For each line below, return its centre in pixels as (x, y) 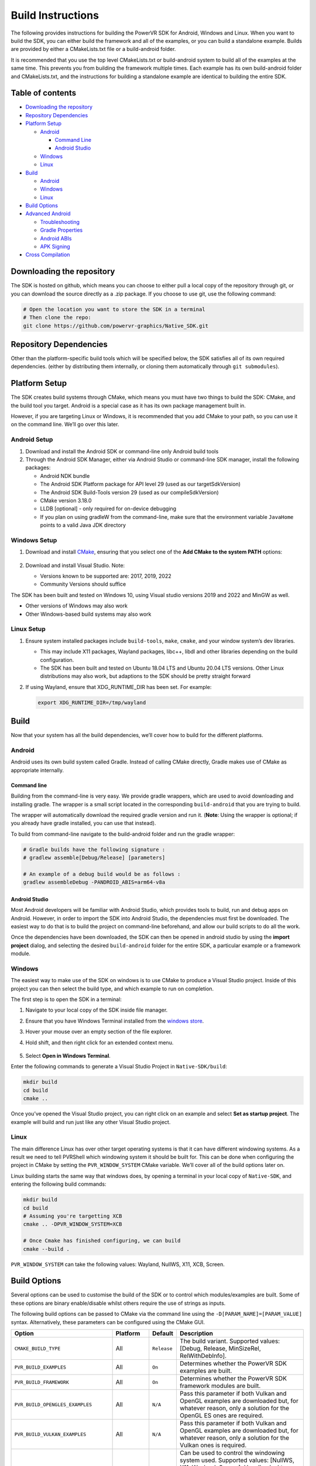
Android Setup (32, 440)
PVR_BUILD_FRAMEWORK (42, 1382)
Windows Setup (34, 540)
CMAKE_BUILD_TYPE (37, 1348)
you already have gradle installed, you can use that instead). (83, 823)
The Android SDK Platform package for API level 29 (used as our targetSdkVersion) (140, 484)
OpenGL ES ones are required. (221, 1416)
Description (196, 1333)
